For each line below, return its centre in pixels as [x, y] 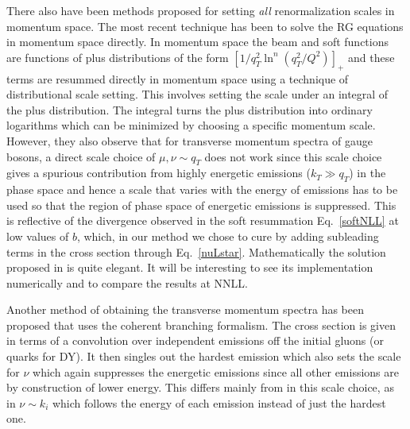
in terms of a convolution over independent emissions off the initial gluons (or [195, 340]
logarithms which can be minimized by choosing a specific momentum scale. [191, 125]
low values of [38, 236]
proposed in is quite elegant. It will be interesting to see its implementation [190, 267]
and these [371, 57]
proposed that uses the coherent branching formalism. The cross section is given [201, 325]
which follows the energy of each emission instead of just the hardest [219, 402]
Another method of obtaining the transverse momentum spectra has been [186, 309]
